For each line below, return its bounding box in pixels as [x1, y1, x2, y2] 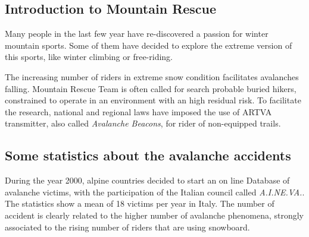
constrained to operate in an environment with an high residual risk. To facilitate [5, 94, 301, 106]
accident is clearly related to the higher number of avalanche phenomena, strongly [5, 208, 304, 221]
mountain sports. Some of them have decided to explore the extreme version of [5, 39, 292, 51]
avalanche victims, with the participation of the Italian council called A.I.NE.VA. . [5, 185, 305, 198]
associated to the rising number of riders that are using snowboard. [5, 220, 250, 233]
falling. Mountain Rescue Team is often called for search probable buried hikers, [5, 82, 296, 94]
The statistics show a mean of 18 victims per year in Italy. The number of [5, 197, 274, 210]
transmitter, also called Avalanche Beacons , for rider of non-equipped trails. [5, 117, 281, 129]
